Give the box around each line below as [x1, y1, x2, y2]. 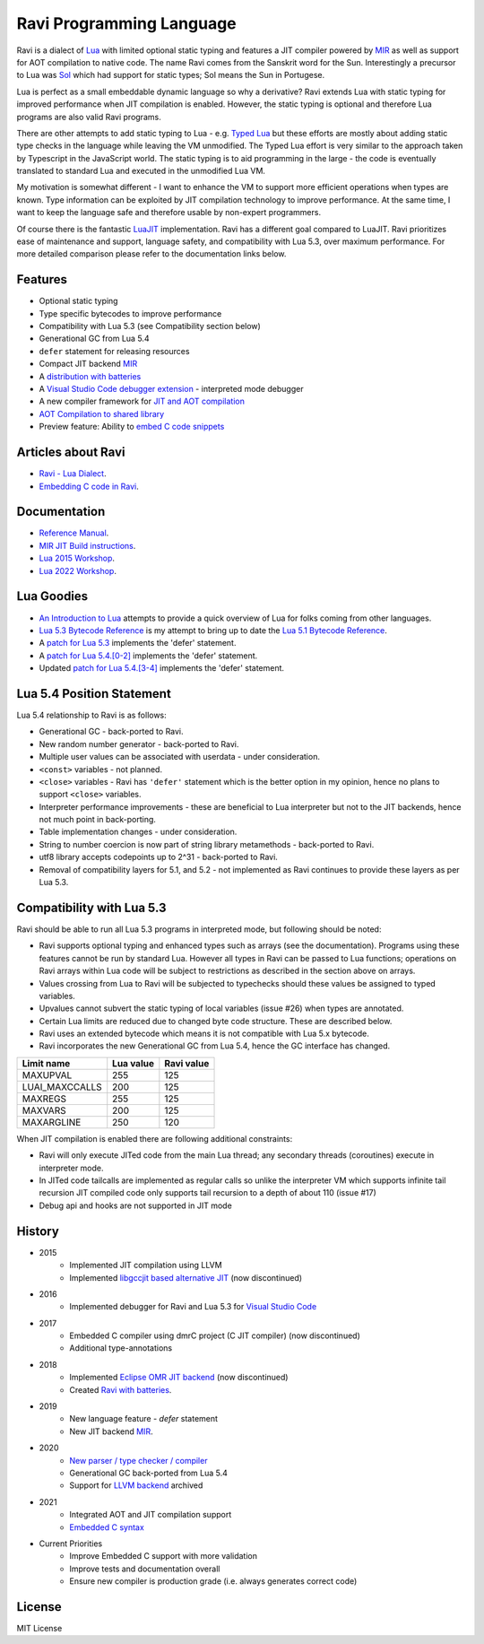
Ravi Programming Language [16, 13, 237, 33]
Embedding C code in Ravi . [39, 481, 139, 491]
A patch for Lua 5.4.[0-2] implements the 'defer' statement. [39, 650, 258, 661]
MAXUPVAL [22, 1068, 73, 1081]
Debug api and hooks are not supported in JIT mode [39, 1200, 232, 1211]
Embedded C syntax [69, 1521, 145, 1533]
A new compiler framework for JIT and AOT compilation [39, 396, 246, 407]
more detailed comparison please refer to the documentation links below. [16, 248, 287, 259]
